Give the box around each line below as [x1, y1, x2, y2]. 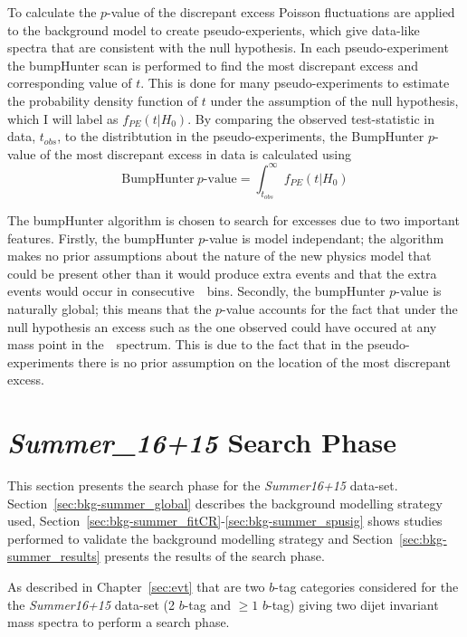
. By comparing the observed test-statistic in [187, 109, 434, 128]
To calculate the [7, 3, 97, 21]
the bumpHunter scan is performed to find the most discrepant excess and [7, 55, 419, 74]
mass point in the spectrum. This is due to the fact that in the [7, 335, 364, 354]
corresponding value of [7, 73, 132, 92]
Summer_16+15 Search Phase [7, 423, 397, 461]
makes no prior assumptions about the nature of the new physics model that [7, 246, 432, 265]
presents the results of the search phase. [104, 547, 325, 566]
